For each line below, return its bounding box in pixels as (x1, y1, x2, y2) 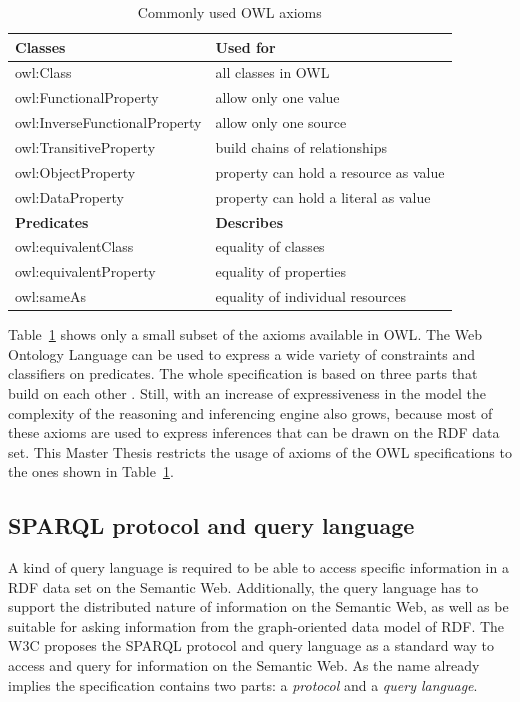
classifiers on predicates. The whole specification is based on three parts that (8, 363, 478, 384)
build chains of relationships (215, 136, 387, 157)
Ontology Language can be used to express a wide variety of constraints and (8, 343, 475, 364)
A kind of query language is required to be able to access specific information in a (8, 557, 509, 578)
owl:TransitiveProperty (15, 136, 156, 157)
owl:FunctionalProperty (15, 87, 159, 108)
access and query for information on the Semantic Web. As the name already (8, 655, 480, 676)
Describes (215, 211, 283, 232)
